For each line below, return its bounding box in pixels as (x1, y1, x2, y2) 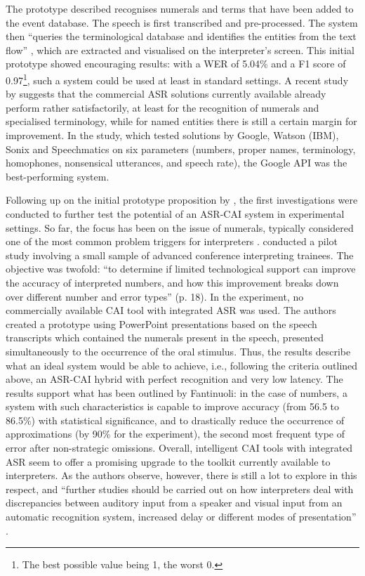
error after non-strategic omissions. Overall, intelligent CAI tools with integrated (6, 440, 353, 455)
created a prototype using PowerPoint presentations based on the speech (6, 316, 317, 331)
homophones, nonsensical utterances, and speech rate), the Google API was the (6, 155, 347, 170)
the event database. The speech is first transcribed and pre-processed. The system (6, 15, 358, 30)
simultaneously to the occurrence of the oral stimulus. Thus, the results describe (6, 343, 351, 358)
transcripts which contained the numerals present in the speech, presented (6, 330, 324, 345)
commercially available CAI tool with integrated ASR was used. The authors (6, 303, 336, 318)
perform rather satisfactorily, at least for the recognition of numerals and (6, 100, 319, 114)
